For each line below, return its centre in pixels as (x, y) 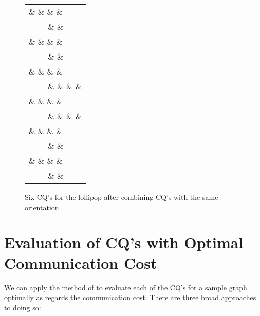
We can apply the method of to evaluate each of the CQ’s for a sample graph (126, 287)
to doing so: (23, 307)
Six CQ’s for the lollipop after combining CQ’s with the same (122, 197)
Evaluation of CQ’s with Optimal (124, 242)
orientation (42, 207)
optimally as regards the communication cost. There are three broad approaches (130, 297)
